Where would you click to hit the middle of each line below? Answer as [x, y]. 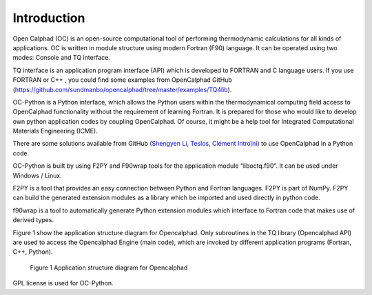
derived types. [33, 220]
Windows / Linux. [37, 175]
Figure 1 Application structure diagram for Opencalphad [109, 267]
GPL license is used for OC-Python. [63, 283]
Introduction [49, 18]
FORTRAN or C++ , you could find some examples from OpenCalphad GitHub [122, 80]
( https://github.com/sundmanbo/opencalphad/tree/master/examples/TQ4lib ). [122, 89]
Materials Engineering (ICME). [55, 131]
